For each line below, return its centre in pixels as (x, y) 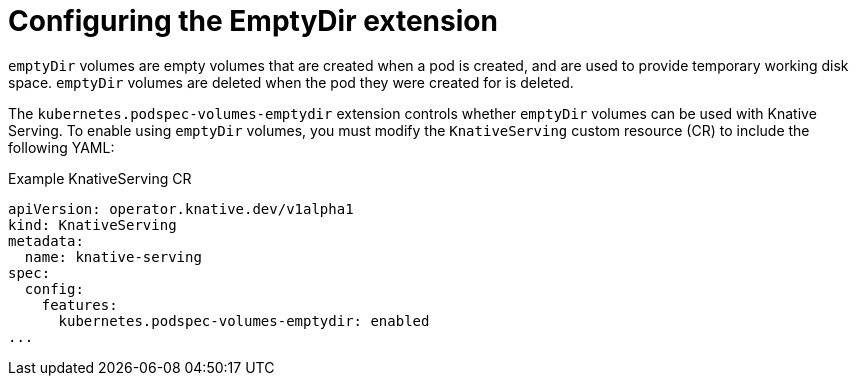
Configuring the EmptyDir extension (253, 21)
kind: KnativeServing (92, 224)
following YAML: (61, 147)
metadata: (46, 240)
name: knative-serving (113, 256)
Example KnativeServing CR (100, 178)
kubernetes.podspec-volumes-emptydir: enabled (244, 320)
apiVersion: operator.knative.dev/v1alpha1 (181, 208)
